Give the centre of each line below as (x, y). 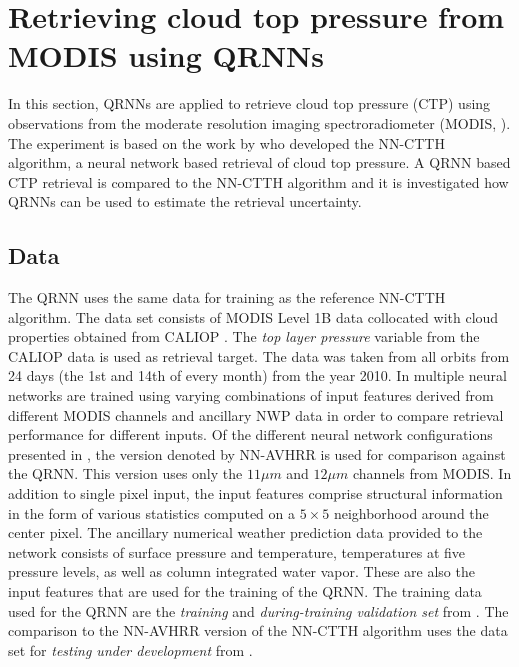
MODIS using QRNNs (166, 55)
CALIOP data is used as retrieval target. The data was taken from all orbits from (259, 355)
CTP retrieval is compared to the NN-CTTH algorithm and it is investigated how (258, 181)
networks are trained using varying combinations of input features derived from (251, 395)
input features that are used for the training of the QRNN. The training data (245, 590)
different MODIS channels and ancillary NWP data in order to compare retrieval (256, 414)
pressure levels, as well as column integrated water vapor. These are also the (241, 571)
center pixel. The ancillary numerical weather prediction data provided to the (245, 532)
